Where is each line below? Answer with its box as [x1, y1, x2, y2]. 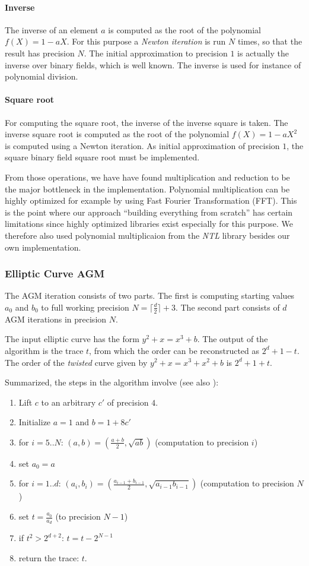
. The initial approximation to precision [84, 46, 228, 59]
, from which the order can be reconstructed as [89, 344, 260, 356]
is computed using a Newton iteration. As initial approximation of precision [5, 139, 280, 151]
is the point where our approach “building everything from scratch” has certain [5, 205, 293, 218]
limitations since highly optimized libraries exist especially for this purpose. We [5, 217, 294, 230]
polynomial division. [5, 70, 78, 83]
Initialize [18, 416, 51, 428]
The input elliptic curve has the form [5, 333, 139, 345]
